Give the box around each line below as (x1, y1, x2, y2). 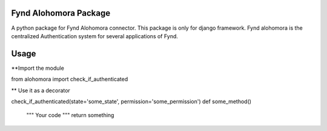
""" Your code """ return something (26, 112, 114, 119)
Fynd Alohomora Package (11, 8, 111, 18)
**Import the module (11, 64, 65, 72)
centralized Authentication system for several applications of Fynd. (11, 32, 179, 39)
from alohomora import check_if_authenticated (11, 76, 128, 83)
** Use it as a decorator (11, 87, 71, 94)
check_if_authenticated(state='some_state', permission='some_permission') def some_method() (11, 98, 251, 105)
